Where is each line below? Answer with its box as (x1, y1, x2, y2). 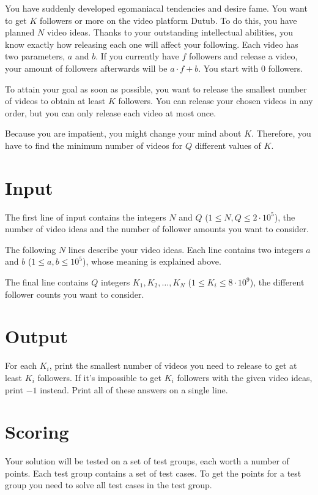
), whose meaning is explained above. (83, 255, 221, 268)
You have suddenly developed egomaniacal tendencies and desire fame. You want (5, 2, 308, 14)
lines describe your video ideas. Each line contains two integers (68, 243, 303, 255)
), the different (250, 276, 305, 289)
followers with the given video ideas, (177, 371, 312, 384)
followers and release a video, (188, 50, 298, 62)
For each (5, 359, 37, 372)
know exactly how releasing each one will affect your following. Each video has (5, 37, 298, 50)
